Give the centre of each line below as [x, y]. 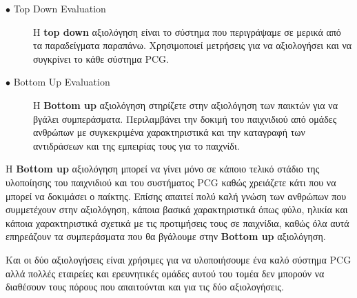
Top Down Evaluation [60, 8]
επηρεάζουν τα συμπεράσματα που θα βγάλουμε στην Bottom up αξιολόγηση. [166, 236]
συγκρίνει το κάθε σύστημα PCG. [101, 58]
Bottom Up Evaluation [62, 82]
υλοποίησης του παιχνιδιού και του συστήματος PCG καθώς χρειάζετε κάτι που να [171, 182]
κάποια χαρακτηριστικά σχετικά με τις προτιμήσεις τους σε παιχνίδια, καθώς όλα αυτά [177, 222]
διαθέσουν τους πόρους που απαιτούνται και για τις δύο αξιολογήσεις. [145, 287]
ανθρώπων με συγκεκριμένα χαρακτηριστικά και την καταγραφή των [169, 132]
